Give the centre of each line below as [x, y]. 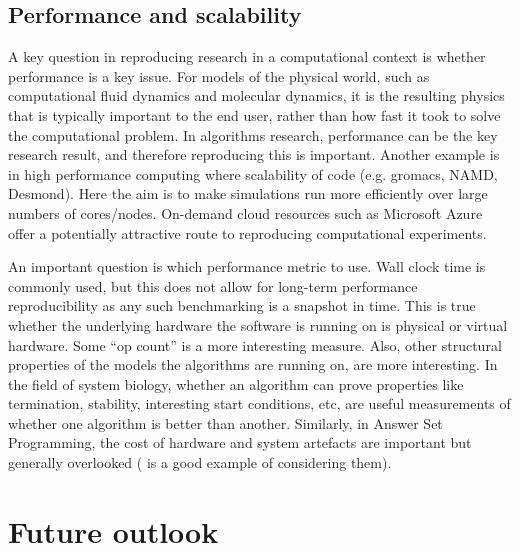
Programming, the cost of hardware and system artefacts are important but [240, 442]
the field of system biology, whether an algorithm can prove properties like [236, 383]
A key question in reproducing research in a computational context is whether [247, 56]
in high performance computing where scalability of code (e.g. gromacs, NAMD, [253, 173]
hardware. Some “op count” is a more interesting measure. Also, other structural [255, 344]
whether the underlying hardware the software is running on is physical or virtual [258, 324]
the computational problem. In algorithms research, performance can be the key [253, 134]
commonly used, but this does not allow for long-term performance [213, 285]
